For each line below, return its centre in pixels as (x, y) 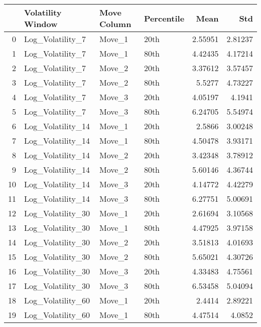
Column (115, 24)
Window (41, 24)
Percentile (164, 18)
